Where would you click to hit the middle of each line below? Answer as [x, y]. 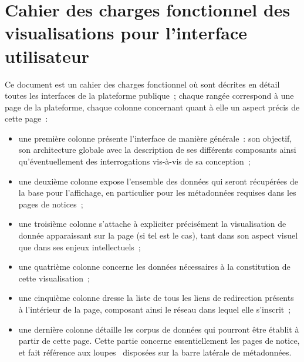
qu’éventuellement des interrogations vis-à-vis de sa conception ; [134, 161]
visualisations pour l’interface [126, 33]
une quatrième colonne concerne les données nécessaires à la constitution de [154, 267]
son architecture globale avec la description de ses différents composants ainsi [157, 150]
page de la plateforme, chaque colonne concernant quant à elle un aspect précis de [152, 107]
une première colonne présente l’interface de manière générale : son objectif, [155, 138]
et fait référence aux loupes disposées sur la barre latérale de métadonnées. [155, 352]
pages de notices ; [51, 204]
